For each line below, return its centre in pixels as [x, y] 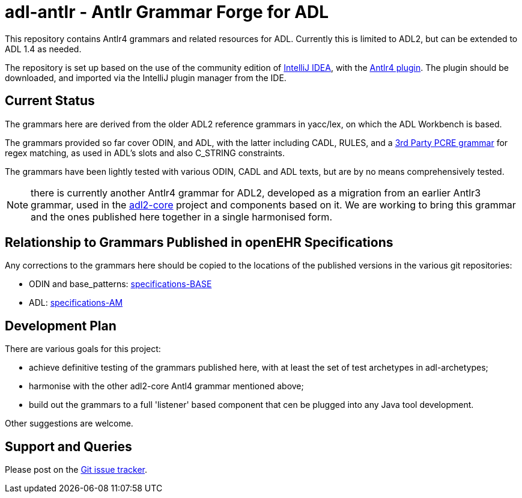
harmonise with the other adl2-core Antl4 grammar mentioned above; [166, 386]
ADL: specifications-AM [76, 303]
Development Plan [61, 326]
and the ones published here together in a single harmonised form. [181, 217]
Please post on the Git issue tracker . [76, 470]
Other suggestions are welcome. [69, 424]
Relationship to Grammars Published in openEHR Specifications [199, 243]
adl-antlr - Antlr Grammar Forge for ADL [167, 12]
